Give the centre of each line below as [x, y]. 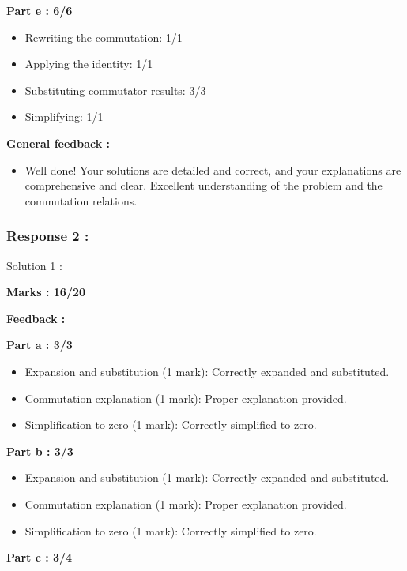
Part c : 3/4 [40, 557]
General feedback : [58, 143]
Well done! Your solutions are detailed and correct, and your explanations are [213, 169]
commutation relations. [81, 200]
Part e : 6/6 [40, 10]
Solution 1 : [34, 265]
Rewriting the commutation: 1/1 [104, 37]
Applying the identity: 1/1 [89, 64]
